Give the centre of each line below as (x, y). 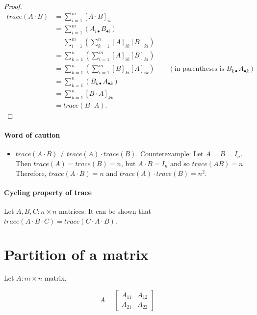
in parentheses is (199, 69)
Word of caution (32, 135)
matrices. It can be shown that (105, 211)
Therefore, (31, 173)
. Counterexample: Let (170, 154)
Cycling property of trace (48, 192)
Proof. (13, 6)
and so (180, 163)
